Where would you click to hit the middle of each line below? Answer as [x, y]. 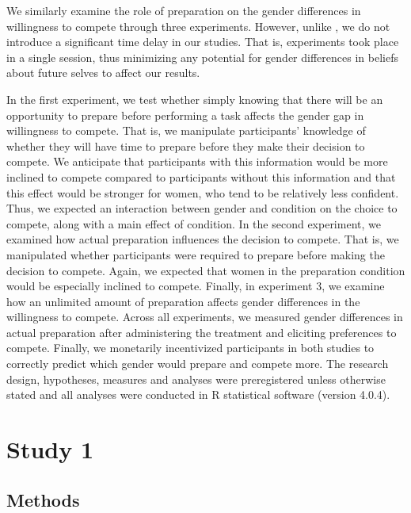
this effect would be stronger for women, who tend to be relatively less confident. [203, 192]
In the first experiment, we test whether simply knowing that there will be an [195, 99]
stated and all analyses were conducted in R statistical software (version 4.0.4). [198, 394]
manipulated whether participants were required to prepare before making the [196, 254]
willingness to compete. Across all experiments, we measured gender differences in [205, 317]
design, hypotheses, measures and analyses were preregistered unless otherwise [196, 379]
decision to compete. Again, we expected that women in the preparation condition [206, 270]
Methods [43, 499]
